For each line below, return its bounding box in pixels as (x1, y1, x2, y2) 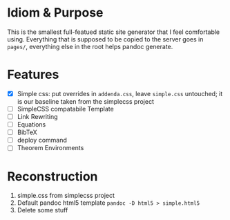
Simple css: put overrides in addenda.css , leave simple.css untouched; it (17, 89, 223, 98)
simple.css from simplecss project (17, 192, 115, 200)
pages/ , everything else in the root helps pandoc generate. (7, 42, 173, 51)
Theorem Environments (17, 144, 84, 152)
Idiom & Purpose (7, 5, 104, 21)
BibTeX (17, 128, 38, 136)
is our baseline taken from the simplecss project (17, 97, 154, 105)
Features (7, 67, 59, 82)
